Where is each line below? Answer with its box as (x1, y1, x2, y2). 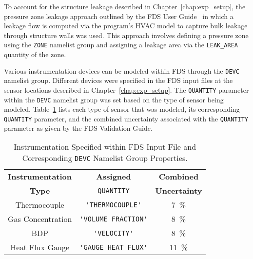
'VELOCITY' (94, 229, 134, 237)
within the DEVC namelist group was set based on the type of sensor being (4, 94, 224, 104)
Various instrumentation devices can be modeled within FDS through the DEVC (4, 65, 239, 76)
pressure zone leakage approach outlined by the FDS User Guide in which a (4, 11, 234, 21)
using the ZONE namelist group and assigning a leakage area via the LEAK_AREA (4, 40, 238, 50)
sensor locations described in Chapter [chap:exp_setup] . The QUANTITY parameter (4, 84, 249, 95)
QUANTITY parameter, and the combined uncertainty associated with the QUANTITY (4, 113, 248, 123)
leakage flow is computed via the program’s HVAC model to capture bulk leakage (4, 20, 248, 31)
